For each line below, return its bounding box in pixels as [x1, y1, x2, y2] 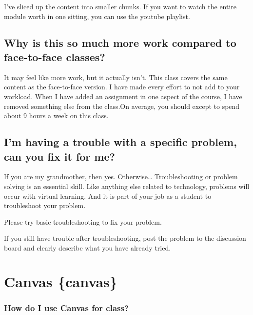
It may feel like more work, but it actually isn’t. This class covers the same [4, 72, 228, 82]
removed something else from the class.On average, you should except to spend [4, 101, 240, 111]
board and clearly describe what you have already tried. [4, 242, 171, 252]
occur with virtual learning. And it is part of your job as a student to [4, 190, 212, 201]
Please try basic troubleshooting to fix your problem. [4, 216, 162, 227]
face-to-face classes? [4, 49, 105, 64]
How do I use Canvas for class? [4, 301, 129, 314]
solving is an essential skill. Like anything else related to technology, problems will [4, 181, 250, 191]
